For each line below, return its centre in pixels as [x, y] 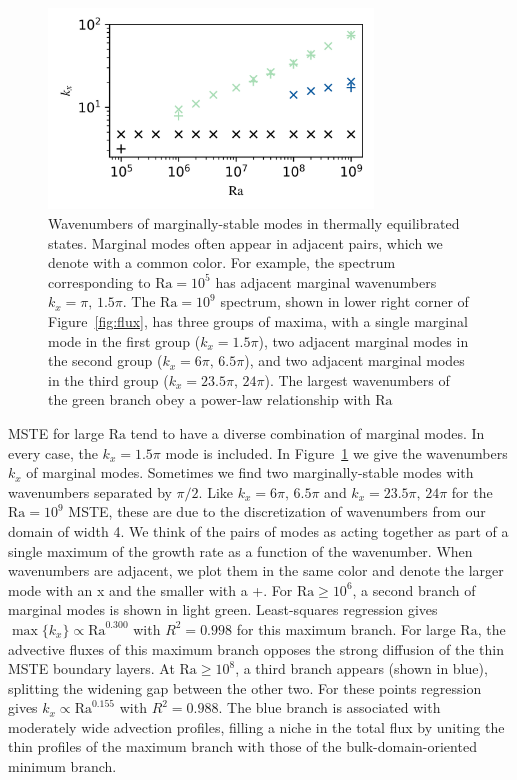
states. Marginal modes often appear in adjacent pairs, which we [245, 242]
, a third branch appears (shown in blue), [361, 668]
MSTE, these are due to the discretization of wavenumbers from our [277, 511]
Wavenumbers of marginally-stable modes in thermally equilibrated [254, 223]
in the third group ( [108, 379]
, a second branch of [414, 589]
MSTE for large [56, 432]
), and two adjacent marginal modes [354, 360]
